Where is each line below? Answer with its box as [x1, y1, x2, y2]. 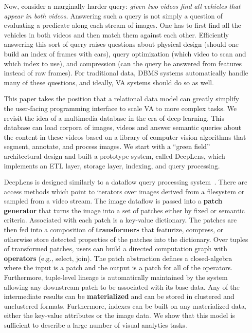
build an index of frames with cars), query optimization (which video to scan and [4, 48, 246, 58]
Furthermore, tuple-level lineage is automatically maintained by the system [4, 272, 228, 282]
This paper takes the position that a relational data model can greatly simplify [4, 93, 239, 104]
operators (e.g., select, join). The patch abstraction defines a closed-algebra [4, 253, 233, 263]
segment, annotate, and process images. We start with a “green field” [4, 141, 210, 151]
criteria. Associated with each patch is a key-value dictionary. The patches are [4, 215, 237, 225]
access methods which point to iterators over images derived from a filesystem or [4, 186, 245, 196]
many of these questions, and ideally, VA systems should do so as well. [4, 77, 214, 87]
